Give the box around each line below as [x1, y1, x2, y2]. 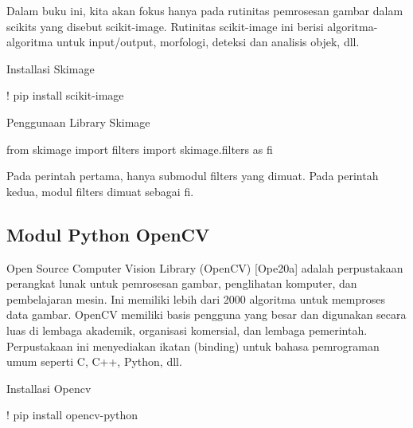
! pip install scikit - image [6, 87, 124, 104]
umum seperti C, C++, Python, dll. [6, 353, 182, 370]
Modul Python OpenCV [6, 222, 210, 246]
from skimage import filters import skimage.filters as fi [6, 140, 273, 157]
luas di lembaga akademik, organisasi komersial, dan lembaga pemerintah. [6, 321, 368, 338]
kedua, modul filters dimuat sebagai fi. [6, 183, 194, 199]
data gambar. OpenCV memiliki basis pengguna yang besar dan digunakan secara [6, 306, 407, 323]
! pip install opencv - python [6, 406, 138, 423]
